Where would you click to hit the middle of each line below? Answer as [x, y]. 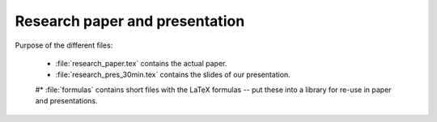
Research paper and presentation [130, 21]
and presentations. [66, 101]
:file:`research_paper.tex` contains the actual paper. [141, 63]
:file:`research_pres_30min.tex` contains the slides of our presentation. [173, 75]
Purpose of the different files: [64, 45]
